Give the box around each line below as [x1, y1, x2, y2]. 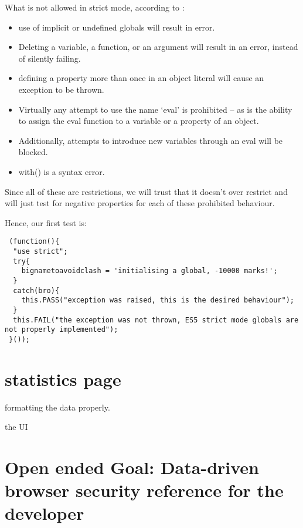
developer [5, 501, 84, 525]
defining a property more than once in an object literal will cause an [18, 72, 264, 84]
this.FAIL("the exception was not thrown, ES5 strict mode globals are [13, 315, 299, 324]
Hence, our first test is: [5, 216, 87, 228]
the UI [5, 421, 28, 433]
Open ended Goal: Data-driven [5, 455, 260, 479]
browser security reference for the [5, 478, 284, 502]
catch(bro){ [13, 286, 60, 295]
